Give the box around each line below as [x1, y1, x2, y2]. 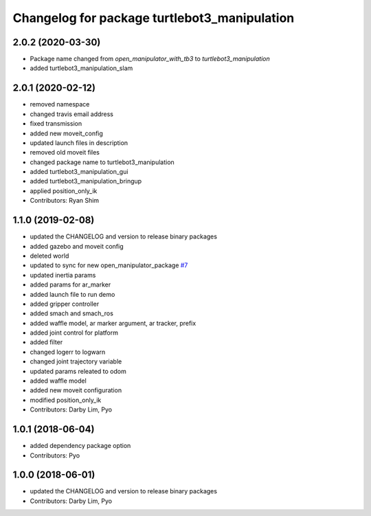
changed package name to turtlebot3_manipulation [30, 158, 175, 166]
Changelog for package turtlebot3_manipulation [12, 10, 295, 25]
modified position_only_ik [30, 396, 102, 404]
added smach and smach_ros [30, 309, 113, 317]
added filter [30, 338, 63, 346]
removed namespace [30, 100, 90, 109]
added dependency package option [30, 442, 131, 450]
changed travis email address [30, 110, 113, 118]
